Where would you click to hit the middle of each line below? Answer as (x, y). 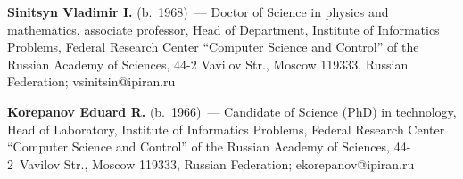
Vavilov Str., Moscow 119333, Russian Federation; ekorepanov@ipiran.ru (217, 163)
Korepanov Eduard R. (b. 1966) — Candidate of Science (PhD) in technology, (232, 111)
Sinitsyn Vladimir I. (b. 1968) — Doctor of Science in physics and (198, 12)
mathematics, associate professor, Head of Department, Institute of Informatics (223, 29)
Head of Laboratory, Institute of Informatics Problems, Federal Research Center (226, 129)
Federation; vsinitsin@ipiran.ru (91, 81)
